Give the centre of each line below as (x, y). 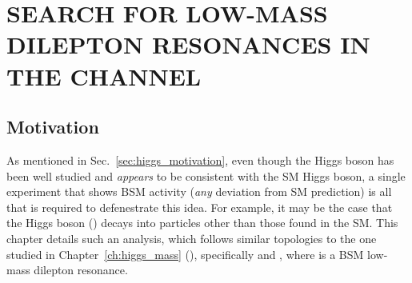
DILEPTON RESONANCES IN (188, 44)
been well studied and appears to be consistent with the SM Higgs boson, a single (206, 175)
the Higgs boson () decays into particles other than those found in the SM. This (202, 223)
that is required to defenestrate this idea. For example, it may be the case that (200, 207)
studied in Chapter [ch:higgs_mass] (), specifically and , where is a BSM (185, 254)
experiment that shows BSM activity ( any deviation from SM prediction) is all (199, 191)
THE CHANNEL (104, 76)
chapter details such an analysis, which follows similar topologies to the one (192, 238)
